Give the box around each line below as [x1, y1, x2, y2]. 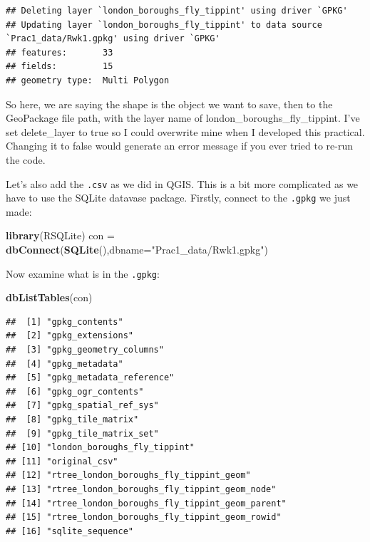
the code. [6, 152, 46, 167]
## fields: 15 [6, 61, 113, 72]
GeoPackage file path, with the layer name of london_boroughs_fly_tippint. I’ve [6, 110, 360, 125]
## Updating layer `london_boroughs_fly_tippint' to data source [6, 19, 322, 30]
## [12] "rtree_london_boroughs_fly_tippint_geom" [6, 470, 251, 481]
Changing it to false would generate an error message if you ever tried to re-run [6, 138, 354, 153]
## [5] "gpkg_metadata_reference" [6, 372, 175, 383]
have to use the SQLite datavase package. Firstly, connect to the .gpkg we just [6, 190, 351, 205]
